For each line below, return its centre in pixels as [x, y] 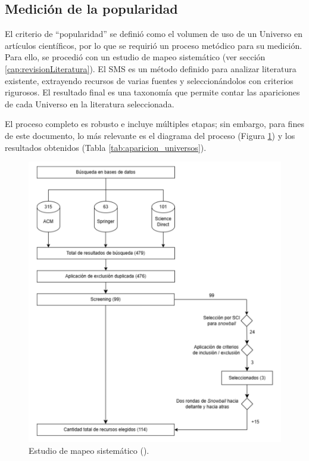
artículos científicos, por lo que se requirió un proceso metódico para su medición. [154, 45]
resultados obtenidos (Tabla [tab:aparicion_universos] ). [106, 147]
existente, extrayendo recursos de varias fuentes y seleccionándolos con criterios [149, 80]
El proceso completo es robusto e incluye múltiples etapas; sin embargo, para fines [154, 124]
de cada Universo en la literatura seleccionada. [90, 103]
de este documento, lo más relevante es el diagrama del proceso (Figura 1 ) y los [150, 135]
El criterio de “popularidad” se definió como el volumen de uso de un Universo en [154, 34]
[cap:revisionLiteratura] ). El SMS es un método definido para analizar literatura [151, 68]
